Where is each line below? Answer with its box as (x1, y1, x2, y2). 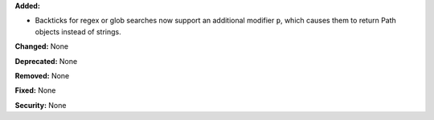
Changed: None (14, 42, 68, 51)
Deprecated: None (14, 56, 78, 66)
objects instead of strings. (35, 26, 122, 36)
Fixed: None (14, 86, 56, 95)
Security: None (14, 100, 67, 110)
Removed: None (14, 70, 70, 80)
